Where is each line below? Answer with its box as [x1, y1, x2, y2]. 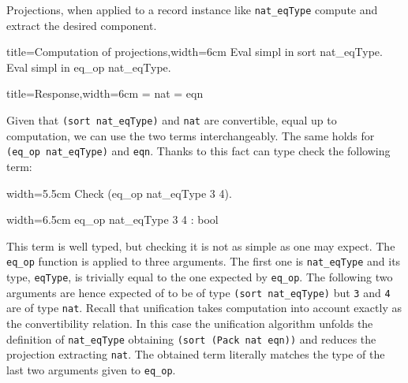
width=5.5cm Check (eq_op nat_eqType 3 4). [6, 184, 232, 201]
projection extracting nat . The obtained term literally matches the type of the [6, 346, 385, 363]
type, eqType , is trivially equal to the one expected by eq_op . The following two [6, 268, 393, 284]
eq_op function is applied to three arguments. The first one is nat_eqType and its [6, 253, 401, 270]
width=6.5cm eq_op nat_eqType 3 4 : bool [6, 211, 219, 228]
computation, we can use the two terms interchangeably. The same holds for [6, 127, 375, 143]
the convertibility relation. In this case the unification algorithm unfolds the [6, 314, 373, 331]
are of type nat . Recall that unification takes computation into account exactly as [6, 299, 402, 316]
